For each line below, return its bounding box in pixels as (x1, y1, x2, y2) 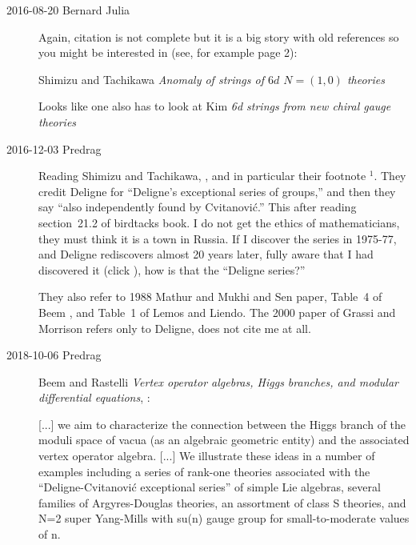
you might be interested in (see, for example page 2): (38, 44, 298, 61)
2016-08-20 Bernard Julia (6, 2, 130, 18)
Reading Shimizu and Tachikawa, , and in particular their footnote (38, 167, 366, 184)
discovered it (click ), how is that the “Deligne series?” (38, 261, 306, 278)
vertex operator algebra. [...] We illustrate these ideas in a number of (38, 447, 375, 464)
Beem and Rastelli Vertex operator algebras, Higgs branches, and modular (38, 373, 398, 390)
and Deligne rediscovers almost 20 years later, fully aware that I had (38, 246, 374, 262)
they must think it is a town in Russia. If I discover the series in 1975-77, (38, 230, 397, 246)
